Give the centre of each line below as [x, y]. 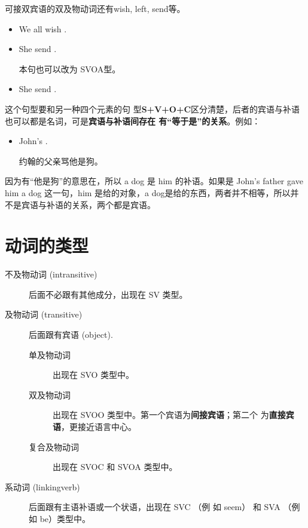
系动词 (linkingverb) [42, 486]
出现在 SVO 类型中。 [94, 375]
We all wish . [43, 28]
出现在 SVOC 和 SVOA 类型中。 [115, 467]
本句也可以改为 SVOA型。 [70, 68]
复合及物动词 [54, 446]
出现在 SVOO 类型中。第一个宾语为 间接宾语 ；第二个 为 [161, 415]
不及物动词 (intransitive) [51, 274]
